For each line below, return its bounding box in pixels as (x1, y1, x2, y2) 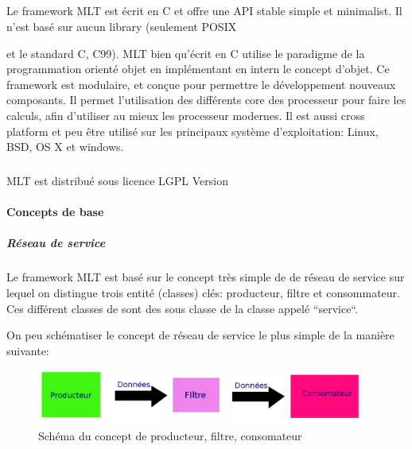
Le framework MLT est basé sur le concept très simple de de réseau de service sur (6, 269, 405, 285)
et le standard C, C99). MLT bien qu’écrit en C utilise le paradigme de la (6, 45, 365, 61)
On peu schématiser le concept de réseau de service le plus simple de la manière (6, 327, 395, 343)
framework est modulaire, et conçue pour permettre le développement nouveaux (6, 75, 396, 92)
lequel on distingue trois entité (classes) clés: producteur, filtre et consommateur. (6, 284, 400, 301)
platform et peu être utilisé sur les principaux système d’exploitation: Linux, (6, 122, 379, 139)
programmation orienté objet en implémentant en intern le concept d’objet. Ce (6, 60, 390, 77)
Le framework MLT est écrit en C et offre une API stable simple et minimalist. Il (6, 2, 402, 19)
